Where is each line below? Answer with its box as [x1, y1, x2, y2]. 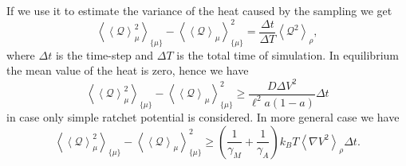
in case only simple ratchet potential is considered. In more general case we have [6, 108, 400, 125]
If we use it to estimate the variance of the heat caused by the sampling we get [6, 2, 392, 18]
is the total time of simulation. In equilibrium [176, 46, 399, 63]
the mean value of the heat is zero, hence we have [6, 62, 249, 79]
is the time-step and [55, 46, 154, 63]
